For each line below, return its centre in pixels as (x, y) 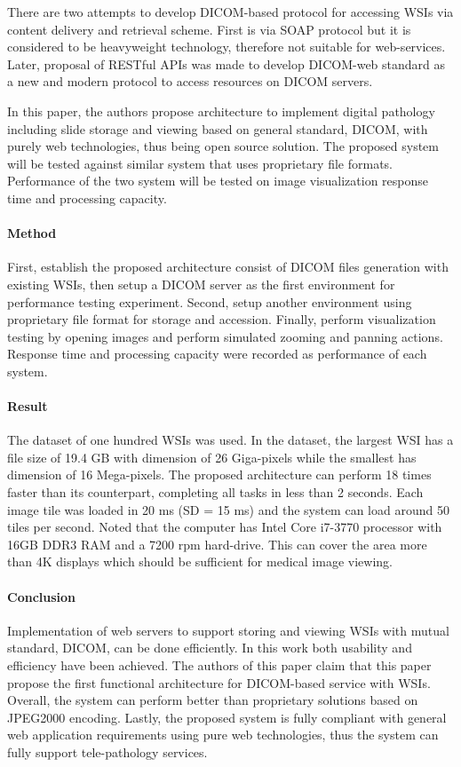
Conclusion (42, 596)
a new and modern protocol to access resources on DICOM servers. (190, 81)
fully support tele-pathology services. (107, 751)
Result (28, 406)
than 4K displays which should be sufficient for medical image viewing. (200, 561)
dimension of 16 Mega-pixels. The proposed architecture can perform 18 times (219, 474)
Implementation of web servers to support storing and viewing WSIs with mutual (228, 630)
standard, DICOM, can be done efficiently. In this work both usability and (210, 648)
